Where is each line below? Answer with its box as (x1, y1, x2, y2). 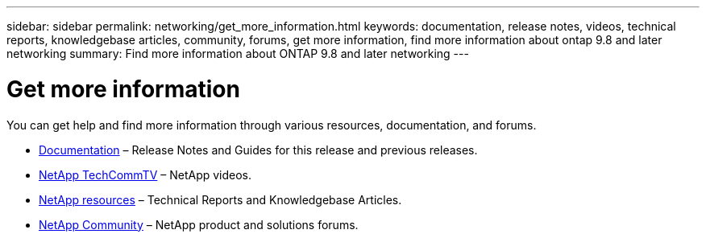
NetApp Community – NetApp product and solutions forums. (39, 217, 359, 232)
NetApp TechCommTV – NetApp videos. (39, 167, 252, 182)
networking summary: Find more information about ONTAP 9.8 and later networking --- (6, 47, 469, 60)
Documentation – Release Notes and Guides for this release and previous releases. (39, 142, 478, 157)
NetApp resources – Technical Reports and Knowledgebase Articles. (39, 192, 402, 207)
